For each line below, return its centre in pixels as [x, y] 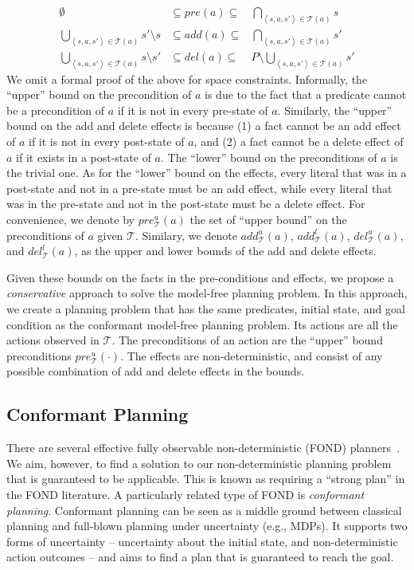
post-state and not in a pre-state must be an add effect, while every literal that [199, 188]
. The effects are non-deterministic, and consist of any [252, 355]
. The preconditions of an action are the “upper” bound [247, 340]
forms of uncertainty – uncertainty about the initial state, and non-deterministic [202, 541]
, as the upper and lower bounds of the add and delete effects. [225, 251]
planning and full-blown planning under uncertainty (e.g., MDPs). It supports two [207, 526]
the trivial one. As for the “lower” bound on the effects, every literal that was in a [207, 173]
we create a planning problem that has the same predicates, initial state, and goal [206, 308]
